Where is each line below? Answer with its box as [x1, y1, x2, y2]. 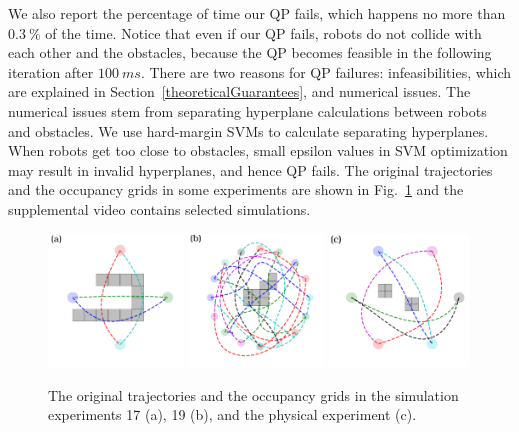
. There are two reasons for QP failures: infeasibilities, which [140, 61, 512, 82]
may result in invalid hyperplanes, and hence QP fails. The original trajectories [8, 159, 493, 180]
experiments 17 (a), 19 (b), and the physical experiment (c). [48, 404, 417, 425]
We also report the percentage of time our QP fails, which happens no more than [8, 3, 506, 23]
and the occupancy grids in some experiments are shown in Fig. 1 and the [8, 179, 464, 200]
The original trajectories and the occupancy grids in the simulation [48, 384, 459, 405]
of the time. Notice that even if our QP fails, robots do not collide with [45, 22, 482, 43]
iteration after [8, 61, 94, 82]
